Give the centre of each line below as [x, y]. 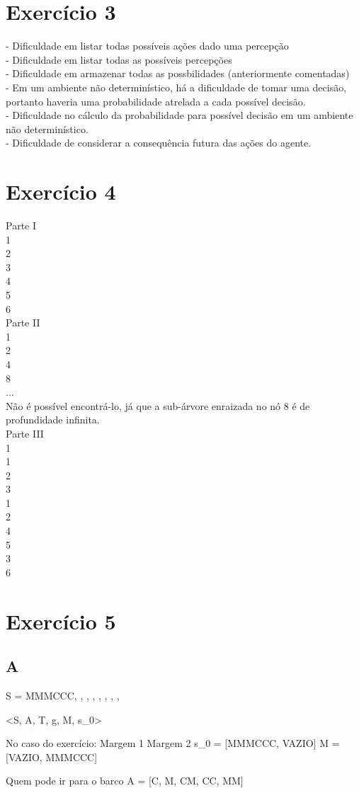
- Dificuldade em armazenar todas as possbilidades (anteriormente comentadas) [178, 73]
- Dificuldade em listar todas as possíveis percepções [119, 59]
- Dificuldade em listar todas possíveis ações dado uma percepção [147, 46]
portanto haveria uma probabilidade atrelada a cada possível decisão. [156, 101]
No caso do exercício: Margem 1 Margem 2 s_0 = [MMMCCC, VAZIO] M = [173, 743]
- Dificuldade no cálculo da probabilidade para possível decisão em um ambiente [179, 115]
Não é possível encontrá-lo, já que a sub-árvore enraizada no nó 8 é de [158, 405]
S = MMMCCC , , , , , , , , [63, 696]
